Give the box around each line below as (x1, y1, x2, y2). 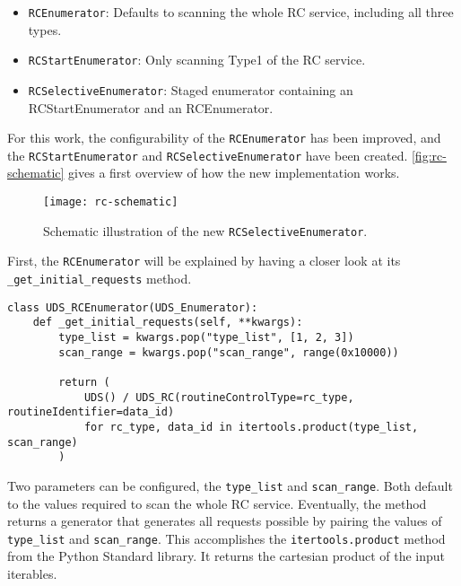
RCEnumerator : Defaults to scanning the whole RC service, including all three (28, 3, 454, 21)
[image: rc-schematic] (43, 196, 178, 209)
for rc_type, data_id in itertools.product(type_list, (83, 420, 419, 433)
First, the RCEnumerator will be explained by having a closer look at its (7, 251, 401, 270)
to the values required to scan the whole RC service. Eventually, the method (7, 494, 427, 512)
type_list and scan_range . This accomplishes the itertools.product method (7, 529, 446, 547)
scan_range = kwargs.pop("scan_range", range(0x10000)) (58, 345, 399, 359)
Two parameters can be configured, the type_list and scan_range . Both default (7, 476, 453, 494)
